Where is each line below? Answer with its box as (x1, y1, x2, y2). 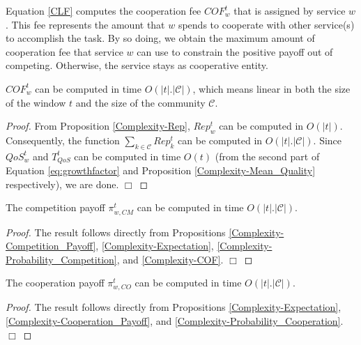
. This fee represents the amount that (6, 17, 165, 31)
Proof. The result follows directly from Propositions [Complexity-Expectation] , (6, 300, 341, 314)
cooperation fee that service (6, 44, 123, 59)
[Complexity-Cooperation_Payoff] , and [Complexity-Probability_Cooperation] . (6, 314, 344, 328)
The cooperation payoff (6, 275, 105, 290)
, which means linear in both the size (192, 81, 351, 95)
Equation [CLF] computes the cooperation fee (6, 3, 201, 17)
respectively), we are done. (6, 176, 119, 191)
